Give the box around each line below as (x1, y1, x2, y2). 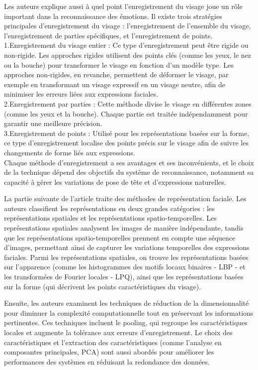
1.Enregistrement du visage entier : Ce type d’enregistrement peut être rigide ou (4, 40, 249, 50)
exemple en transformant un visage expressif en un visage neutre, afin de (4, 79, 226, 89)
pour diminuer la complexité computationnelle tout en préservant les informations (4, 307, 254, 318)
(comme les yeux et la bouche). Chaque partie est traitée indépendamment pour (4, 108, 248, 119)
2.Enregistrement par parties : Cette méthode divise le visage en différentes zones (4, 98, 252, 109)
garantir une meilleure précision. (4, 118, 102, 128)
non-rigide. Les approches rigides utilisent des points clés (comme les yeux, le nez (4, 49, 252, 60)
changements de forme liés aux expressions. (4, 147, 135, 157)
